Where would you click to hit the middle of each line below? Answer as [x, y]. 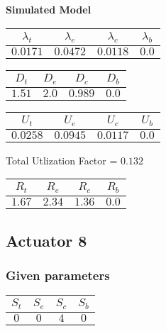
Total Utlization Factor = [62, 160]
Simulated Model [49, 9]
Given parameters [58, 275]
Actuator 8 [46, 240]
